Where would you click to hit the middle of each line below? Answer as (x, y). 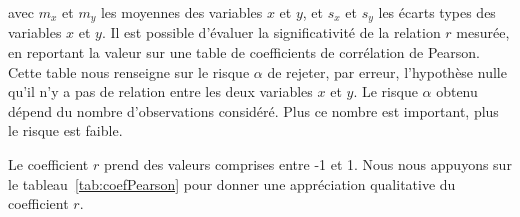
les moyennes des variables (181, 12)
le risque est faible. (65, 130)
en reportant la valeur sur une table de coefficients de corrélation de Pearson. (244, 52)
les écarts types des (437, 12)
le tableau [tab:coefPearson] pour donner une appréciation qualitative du (232, 183)
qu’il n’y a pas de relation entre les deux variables (160, 91)
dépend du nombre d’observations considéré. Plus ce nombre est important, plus (253, 110)
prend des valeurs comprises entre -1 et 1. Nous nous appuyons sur (307, 164)
